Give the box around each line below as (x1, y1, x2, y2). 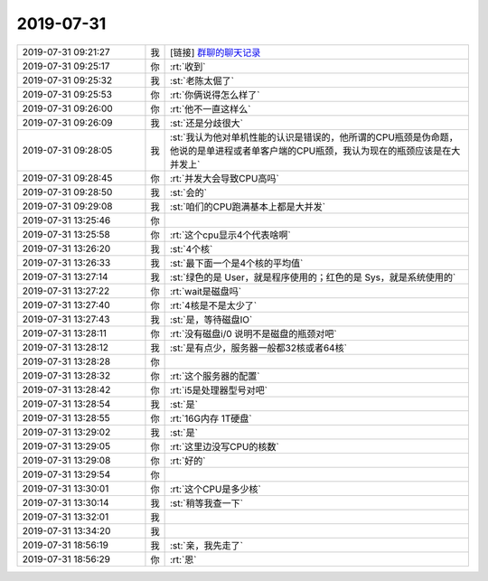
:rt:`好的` (169, 454, 207, 467)
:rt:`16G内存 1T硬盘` (169, 412, 252, 425)
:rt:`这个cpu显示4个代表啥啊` (169, 229, 291, 241)
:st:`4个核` (169, 242, 213, 255)
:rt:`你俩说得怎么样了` (169, 89, 261, 101)
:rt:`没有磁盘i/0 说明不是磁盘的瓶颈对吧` (169, 327, 338, 340)
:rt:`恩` (169, 553, 198, 566)
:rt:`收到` (169, 60, 207, 72)
